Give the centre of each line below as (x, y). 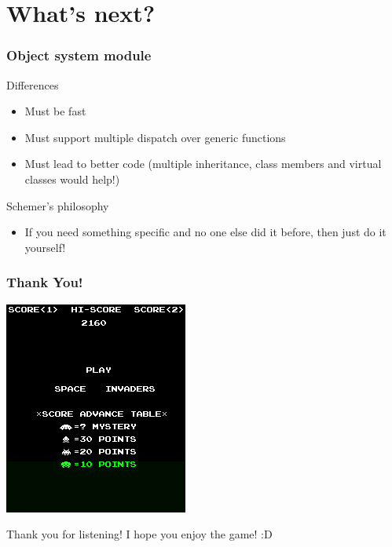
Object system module (79, 55)
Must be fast (55, 111)
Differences (33, 84)
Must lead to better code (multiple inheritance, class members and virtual (203, 164)
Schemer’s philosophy (58, 205)
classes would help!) (72, 179)
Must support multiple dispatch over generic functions (155, 137)
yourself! (45, 247)
